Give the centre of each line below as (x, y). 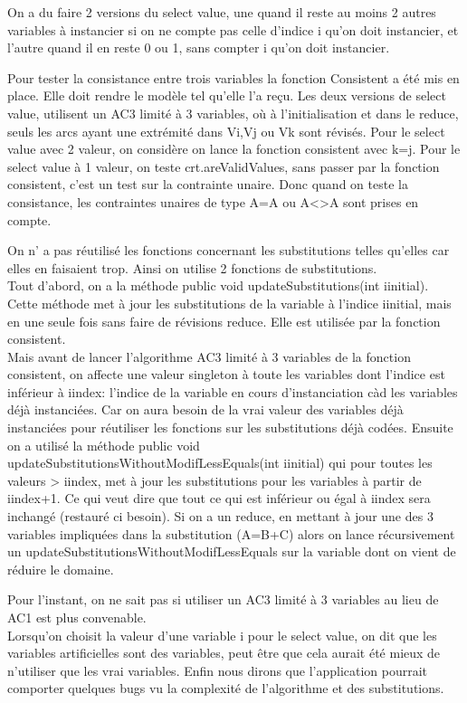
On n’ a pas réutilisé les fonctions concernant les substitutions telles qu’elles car (229, 250)
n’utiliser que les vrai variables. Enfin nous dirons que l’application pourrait (218, 670)
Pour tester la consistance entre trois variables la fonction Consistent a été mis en (233, 77)
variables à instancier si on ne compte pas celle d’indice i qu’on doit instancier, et (233, 29)
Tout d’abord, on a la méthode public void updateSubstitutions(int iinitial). (218, 285)
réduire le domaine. (61, 569)
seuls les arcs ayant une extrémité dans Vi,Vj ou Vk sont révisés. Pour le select (226, 131)
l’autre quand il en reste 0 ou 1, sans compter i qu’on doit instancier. (199, 47)
